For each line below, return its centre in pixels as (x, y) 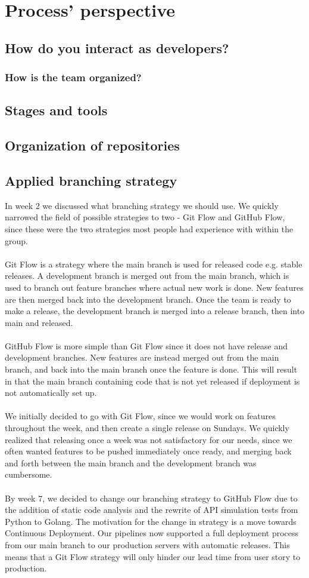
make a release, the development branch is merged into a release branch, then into (155, 311)
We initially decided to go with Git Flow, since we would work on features (140, 416)
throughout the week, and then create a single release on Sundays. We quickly (147, 428)
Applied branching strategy (91, 180)
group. (16, 240)
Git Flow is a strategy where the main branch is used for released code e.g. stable (154, 264)
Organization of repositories (92, 145)
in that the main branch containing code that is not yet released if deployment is (152, 381)
